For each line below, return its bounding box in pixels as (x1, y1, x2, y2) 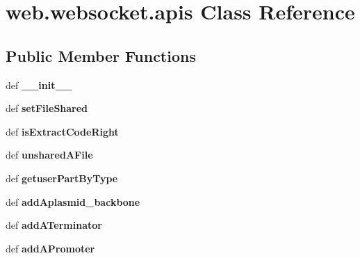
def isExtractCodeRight (6, 124, 119, 138)
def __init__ (6, 77, 72, 92)
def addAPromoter (6, 241, 95, 255)
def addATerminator (6, 218, 102, 232)
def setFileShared (6, 101, 88, 115)
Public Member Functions (6, 45, 196, 66)
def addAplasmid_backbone (6, 194, 140, 209)
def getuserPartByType (6, 170, 118, 185)
